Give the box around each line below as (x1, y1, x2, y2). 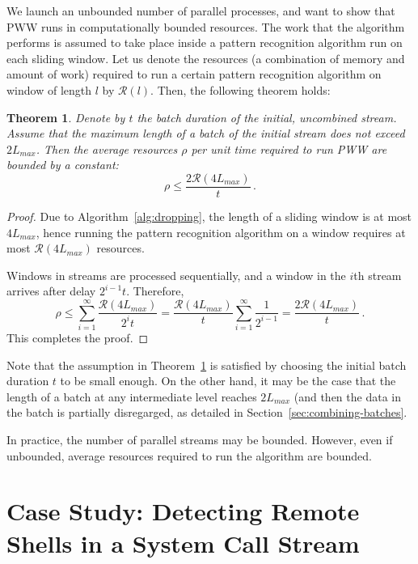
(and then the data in (293, 388, 401, 405)
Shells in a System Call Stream (6, 526, 360, 559)
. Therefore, (126, 282, 184, 299)
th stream (353, 266, 402, 283)
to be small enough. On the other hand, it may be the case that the (60, 372, 396, 389)
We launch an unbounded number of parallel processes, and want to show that (6, 2, 395, 19)
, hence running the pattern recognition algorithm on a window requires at (36, 223, 406, 240)
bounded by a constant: (6, 156, 119, 173)
